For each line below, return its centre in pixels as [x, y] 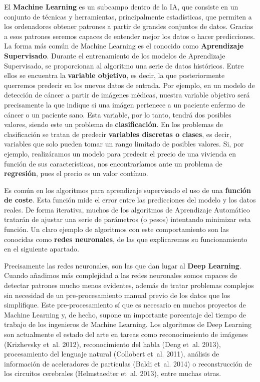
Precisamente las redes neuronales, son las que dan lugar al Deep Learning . [123, 265]
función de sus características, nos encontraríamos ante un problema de [113, 163]
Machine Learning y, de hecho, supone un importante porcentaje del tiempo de [125, 314]
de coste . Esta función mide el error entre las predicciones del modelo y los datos [130, 200]
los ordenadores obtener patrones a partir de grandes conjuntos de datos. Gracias [129, 26]
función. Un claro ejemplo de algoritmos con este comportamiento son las [116, 229]
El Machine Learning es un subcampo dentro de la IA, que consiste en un [121, 6]
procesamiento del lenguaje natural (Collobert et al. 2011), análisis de [112, 354]
